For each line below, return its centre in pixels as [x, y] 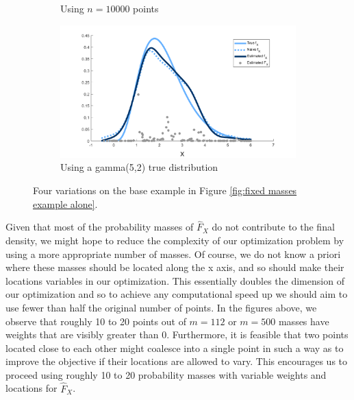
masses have [304, 321]
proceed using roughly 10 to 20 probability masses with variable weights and [166, 374]
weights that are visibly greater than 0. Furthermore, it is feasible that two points [177, 334]
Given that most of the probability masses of [100, 227]
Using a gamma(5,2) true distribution [139, 167]
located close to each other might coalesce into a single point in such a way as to [175, 348]
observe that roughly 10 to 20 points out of [96, 321]
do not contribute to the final [273, 227]
